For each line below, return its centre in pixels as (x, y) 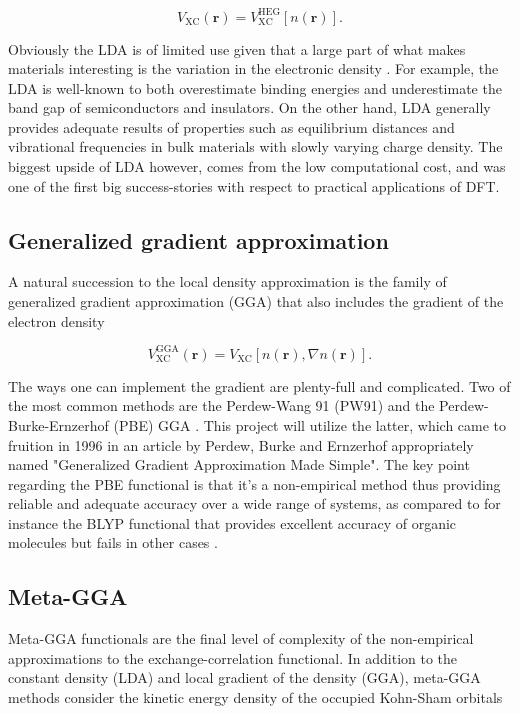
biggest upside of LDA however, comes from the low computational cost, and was (257, 166)
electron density (56, 320)
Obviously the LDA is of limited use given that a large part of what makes (237, 48)
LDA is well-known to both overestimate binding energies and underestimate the (255, 87)
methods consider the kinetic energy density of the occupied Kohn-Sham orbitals (255, 697)
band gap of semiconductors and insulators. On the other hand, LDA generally (249, 107)
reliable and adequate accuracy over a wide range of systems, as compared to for (254, 503)
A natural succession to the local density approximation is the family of (227, 281)
